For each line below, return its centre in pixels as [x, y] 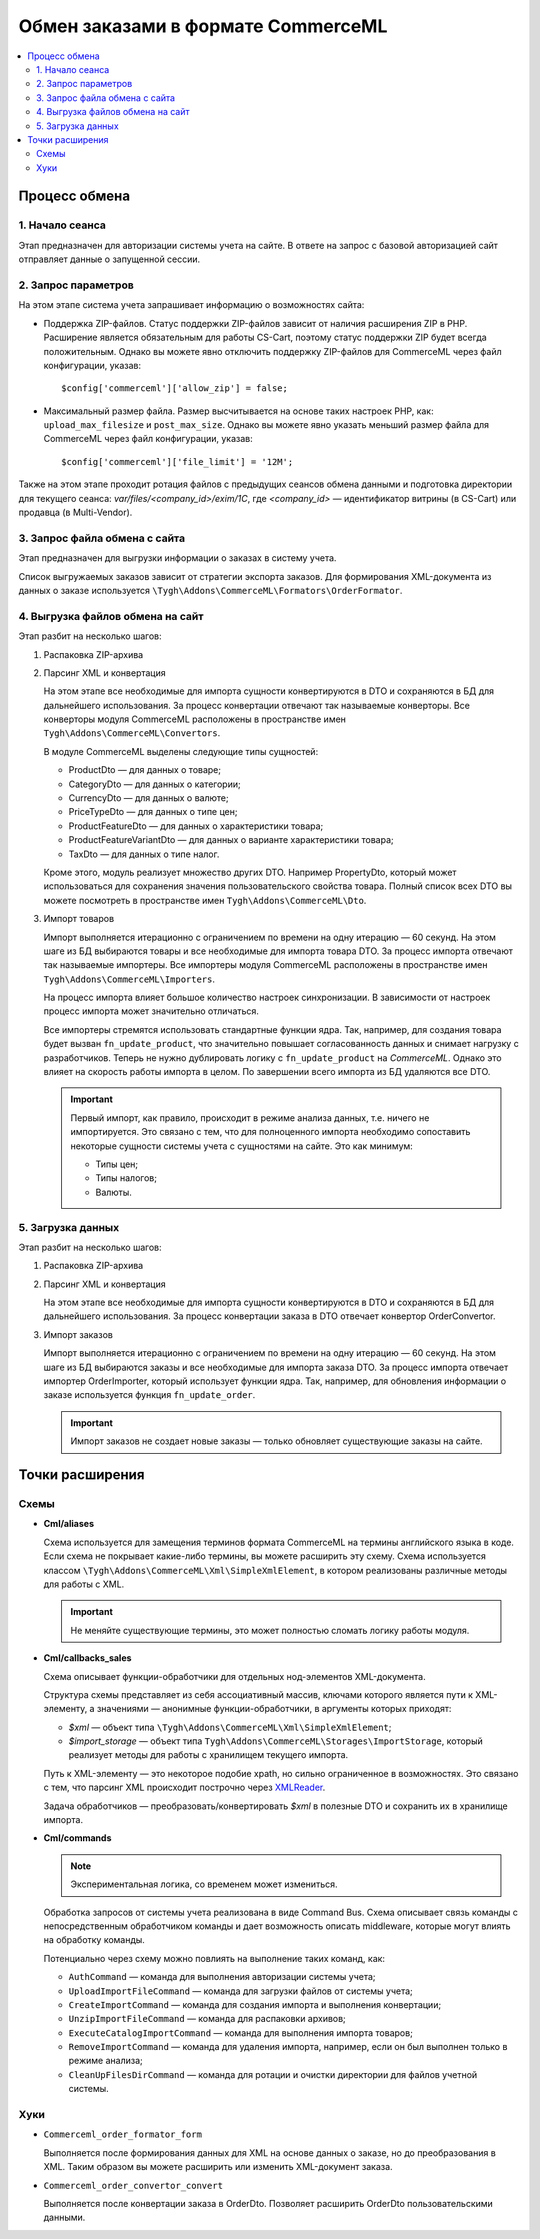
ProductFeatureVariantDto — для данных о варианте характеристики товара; [231, 840]
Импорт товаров [79, 919]
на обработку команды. [94, 1940]
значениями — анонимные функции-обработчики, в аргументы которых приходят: [274, 1709]
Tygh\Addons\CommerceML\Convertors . [132, 733]
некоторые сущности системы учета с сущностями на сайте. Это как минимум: [242, 1146]
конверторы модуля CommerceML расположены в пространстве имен [195, 719]
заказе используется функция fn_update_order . [149, 1395]
